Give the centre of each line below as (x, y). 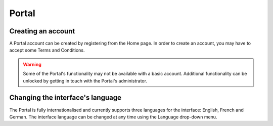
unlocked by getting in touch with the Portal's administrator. (85, 80)
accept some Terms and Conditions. (47, 50)
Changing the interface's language (65, 98)
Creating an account (42, 31)
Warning (32, 64)
